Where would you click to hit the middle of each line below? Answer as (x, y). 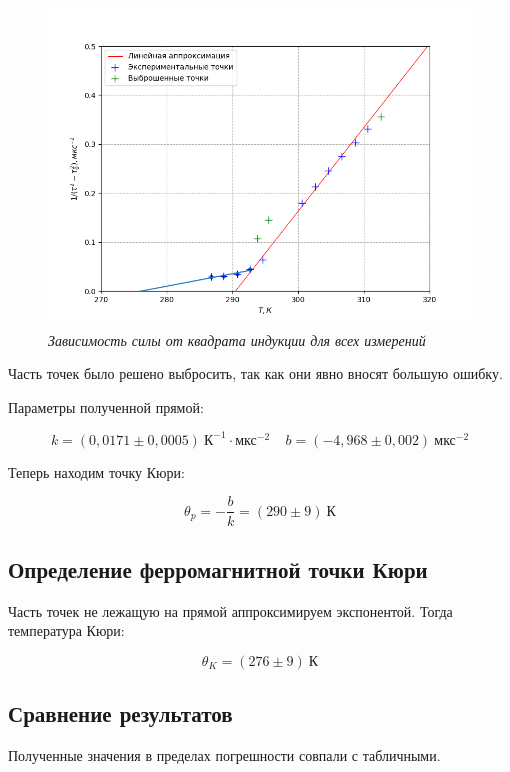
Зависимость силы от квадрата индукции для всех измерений (237, 339)
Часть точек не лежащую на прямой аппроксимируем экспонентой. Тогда (230, 610)
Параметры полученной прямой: (106, 406)
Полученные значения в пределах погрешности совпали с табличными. (224, 755)
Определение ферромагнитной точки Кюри (218, 568)
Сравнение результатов (120, 713)
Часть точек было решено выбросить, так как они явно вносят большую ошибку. (255, 373)
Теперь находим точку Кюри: (96, 471)
